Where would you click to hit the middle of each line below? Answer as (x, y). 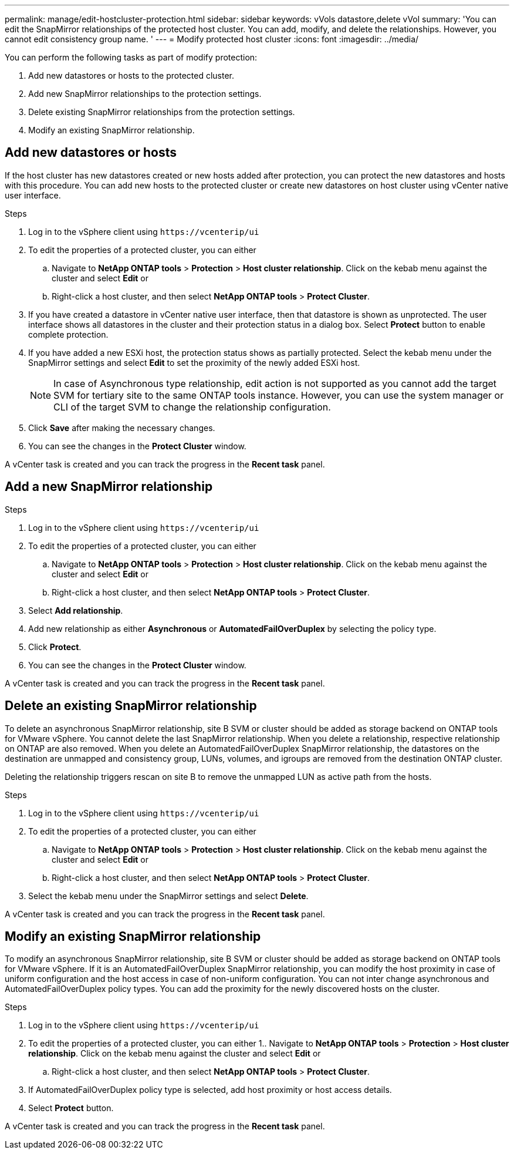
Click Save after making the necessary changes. (122, 428)
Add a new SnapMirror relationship (109, 487)
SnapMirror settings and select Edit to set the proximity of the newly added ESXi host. (194, 362)
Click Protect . (55, 647)
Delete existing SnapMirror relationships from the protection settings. (162, 112)
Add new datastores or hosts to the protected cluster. (131, 75)
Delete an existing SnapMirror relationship (131, 706)
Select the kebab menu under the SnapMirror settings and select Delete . (168, 896)
